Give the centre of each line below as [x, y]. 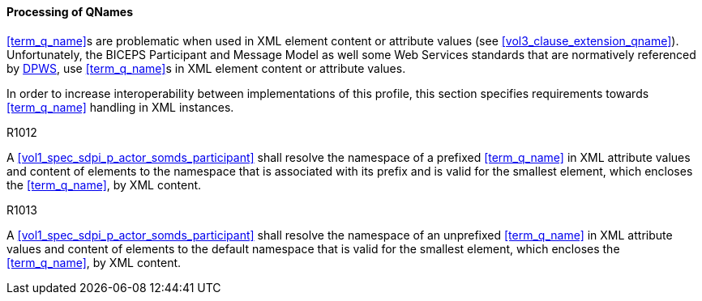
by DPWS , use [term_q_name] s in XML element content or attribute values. [206, 68]
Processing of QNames [70, 12]
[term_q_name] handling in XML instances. [120, 107]
